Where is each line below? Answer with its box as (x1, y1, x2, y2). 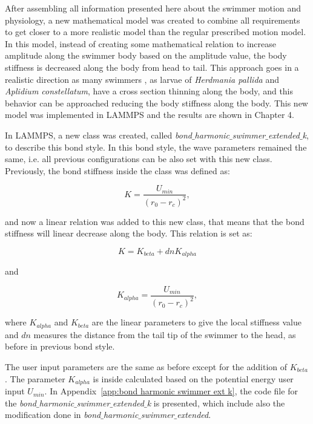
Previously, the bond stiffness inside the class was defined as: (5, 164, 230, 177)
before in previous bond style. (5, 340, 115, 353)
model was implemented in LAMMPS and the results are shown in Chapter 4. (5, 108, 294, 121)
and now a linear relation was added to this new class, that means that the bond (5, 215, 305, 227)
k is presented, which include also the (147, 396, 285, 409)
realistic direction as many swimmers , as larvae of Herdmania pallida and (5, 73, 279, 85)
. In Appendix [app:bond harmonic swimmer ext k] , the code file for (44, 385, 298, 397)
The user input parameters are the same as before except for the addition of (5, 360, 288, 373)
